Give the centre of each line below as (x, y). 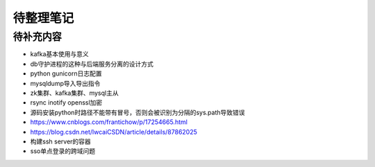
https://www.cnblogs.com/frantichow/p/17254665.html (109, 122)
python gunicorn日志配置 (66, 73)
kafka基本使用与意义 (60, 54)
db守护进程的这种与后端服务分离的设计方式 (92, 64)
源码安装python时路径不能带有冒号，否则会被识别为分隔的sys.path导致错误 (138, 112)
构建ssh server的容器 (61, 141)
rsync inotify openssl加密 (66, 103)
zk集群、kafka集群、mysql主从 (74, 93)
